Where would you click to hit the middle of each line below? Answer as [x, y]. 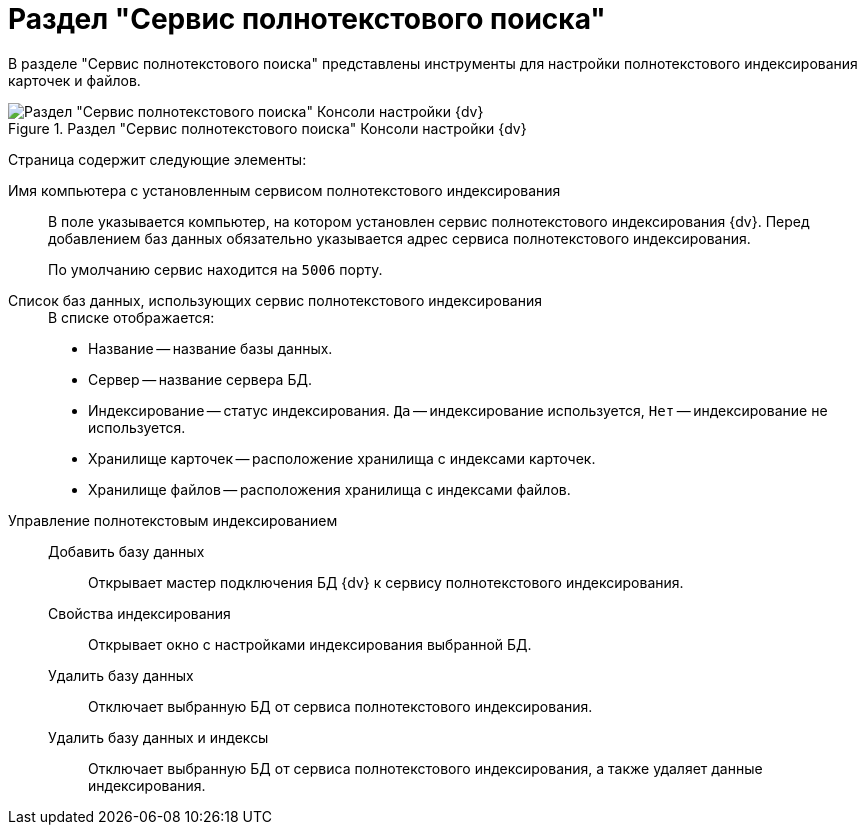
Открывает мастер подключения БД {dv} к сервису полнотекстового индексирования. [386, 582]
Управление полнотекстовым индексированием [173, 520]
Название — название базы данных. [210, 348]
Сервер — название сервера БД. [200, 379]
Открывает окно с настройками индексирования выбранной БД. [310, 644]
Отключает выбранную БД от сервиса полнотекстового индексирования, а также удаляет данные [425, 768]
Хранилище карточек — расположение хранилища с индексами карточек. [342, 458]
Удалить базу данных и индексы [158, 737]
